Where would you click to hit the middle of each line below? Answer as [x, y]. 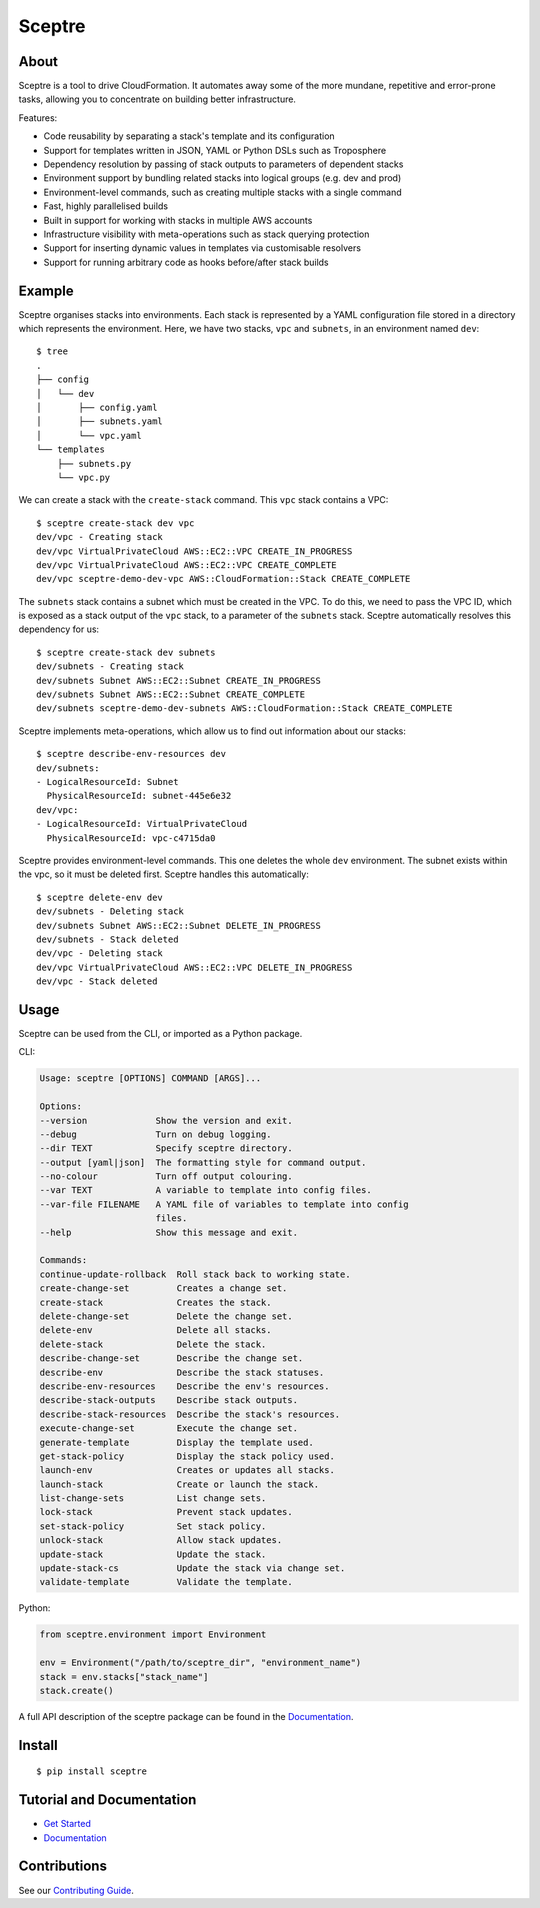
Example [46, 290]
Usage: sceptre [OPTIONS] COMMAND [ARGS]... [150, 1078]
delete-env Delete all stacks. [155, 1330]
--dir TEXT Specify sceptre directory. [166, 1148]
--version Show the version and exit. [166, 1120]
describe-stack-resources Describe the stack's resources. [190, 1414]
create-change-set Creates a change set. [163, 1288]
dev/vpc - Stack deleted [97, 981]
